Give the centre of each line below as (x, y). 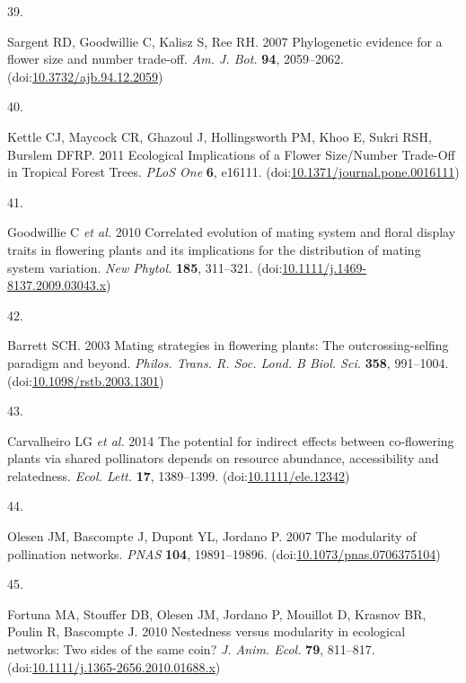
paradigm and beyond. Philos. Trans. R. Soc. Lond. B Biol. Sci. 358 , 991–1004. (228, 362)
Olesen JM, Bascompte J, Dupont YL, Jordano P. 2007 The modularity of (212, 536)
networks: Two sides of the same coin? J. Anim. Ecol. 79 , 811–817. (191, 649)
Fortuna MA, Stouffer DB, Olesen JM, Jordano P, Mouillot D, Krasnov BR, (217, 613)
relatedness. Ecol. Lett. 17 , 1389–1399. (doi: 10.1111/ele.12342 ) (179, 475)
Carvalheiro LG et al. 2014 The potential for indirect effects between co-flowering (231, 440)
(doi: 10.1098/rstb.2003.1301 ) (86, 380)
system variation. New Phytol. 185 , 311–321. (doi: (145, 267)
